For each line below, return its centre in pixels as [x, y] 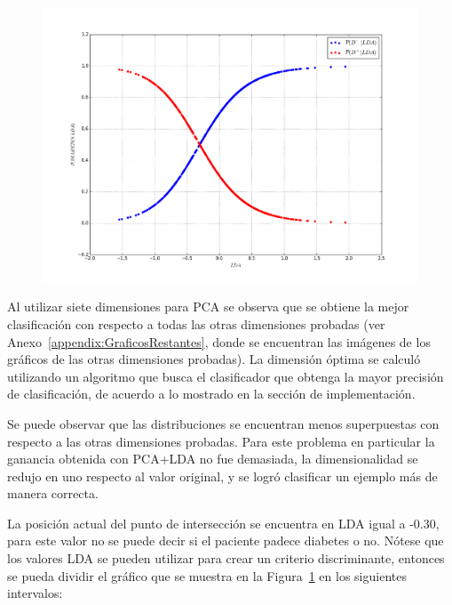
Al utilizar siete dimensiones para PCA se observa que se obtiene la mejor [208, 307]
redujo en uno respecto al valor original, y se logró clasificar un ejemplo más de [222, 476]
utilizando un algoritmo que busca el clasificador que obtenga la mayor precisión [226, 376]
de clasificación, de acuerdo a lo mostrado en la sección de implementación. [211, 394]
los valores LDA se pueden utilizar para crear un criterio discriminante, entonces [226, 558]
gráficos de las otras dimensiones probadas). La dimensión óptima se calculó [214, 359]
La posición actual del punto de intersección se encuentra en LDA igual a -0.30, [223, 523]
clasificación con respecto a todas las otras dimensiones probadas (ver [196, 323]
